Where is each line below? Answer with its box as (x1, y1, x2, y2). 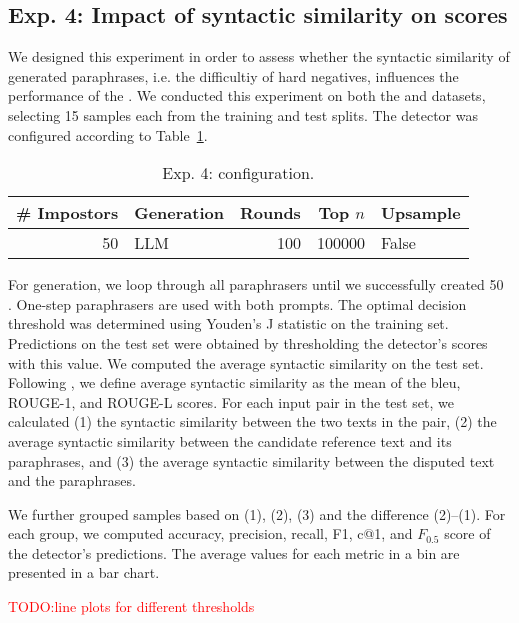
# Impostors (16, 201, 119, 225)
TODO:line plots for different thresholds (8, 596, 255, 617)
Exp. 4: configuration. (162, 161, 315, 185)
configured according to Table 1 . (8, 124, 208, 145)
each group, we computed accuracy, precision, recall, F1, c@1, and (8, 523, 413, 544)
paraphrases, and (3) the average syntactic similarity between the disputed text (8, 450, 495, 471)
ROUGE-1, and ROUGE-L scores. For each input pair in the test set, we (8, 391, 454, 412)
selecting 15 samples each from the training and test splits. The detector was (8, 104, 478, 125)
